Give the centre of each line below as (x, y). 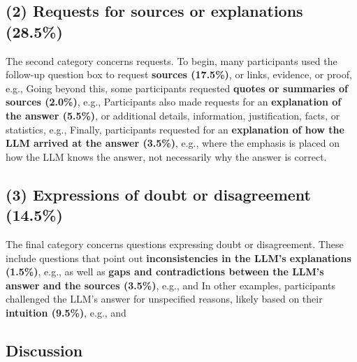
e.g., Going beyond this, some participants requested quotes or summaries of (177, 88)
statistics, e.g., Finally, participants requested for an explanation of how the (175, 129)
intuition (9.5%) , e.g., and (66, 312)
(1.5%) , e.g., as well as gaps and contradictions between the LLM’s (165, 271)
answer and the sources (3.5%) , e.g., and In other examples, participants (170, 285)
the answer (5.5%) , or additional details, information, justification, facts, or (173, 115)
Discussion (44, 350)
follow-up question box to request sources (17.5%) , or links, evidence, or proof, (179, 74)
